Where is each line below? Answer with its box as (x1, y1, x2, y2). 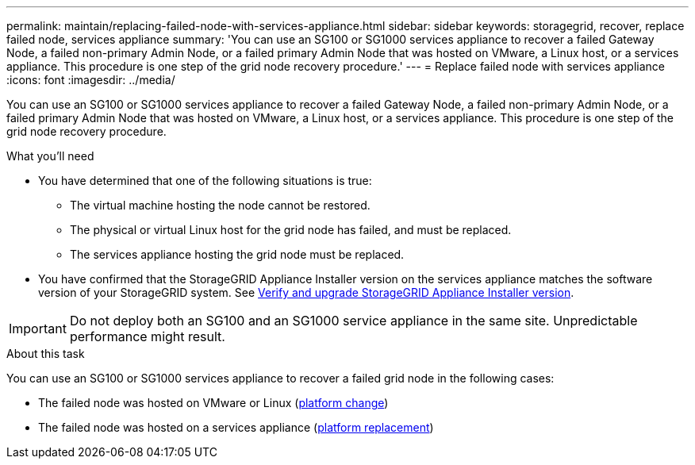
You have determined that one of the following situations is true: (38, 174, 372, 187)
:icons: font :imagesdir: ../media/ (6, 73, 175, 86)
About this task (6, 347, 85, 360)
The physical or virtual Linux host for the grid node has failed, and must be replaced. (70, 223, 512, 236)
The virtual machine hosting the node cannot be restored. (70, 198, 371, 212)
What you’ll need (6, 149, 94, 163)
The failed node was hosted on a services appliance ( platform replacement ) (38, 421, 434, 434)
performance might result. (69, 329, 225, 344)
